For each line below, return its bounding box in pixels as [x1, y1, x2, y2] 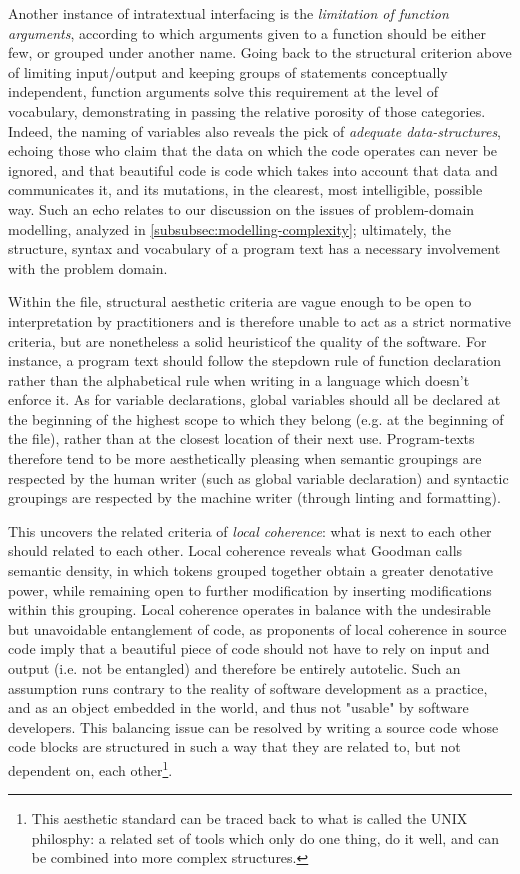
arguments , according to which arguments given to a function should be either [8, 22, 487, 43]
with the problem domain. [8, 257, 168, 278]
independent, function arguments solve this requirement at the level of [8, 81, 439, 102]
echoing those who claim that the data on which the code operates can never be [8, 140, 498, 161]
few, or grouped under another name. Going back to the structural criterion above [8, 42, 512, 63]
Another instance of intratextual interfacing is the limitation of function [8, 3, 449, 23]
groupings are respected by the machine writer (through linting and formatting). [8, 487, 501, 508]
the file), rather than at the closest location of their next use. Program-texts [8, 428, 475, 449]
